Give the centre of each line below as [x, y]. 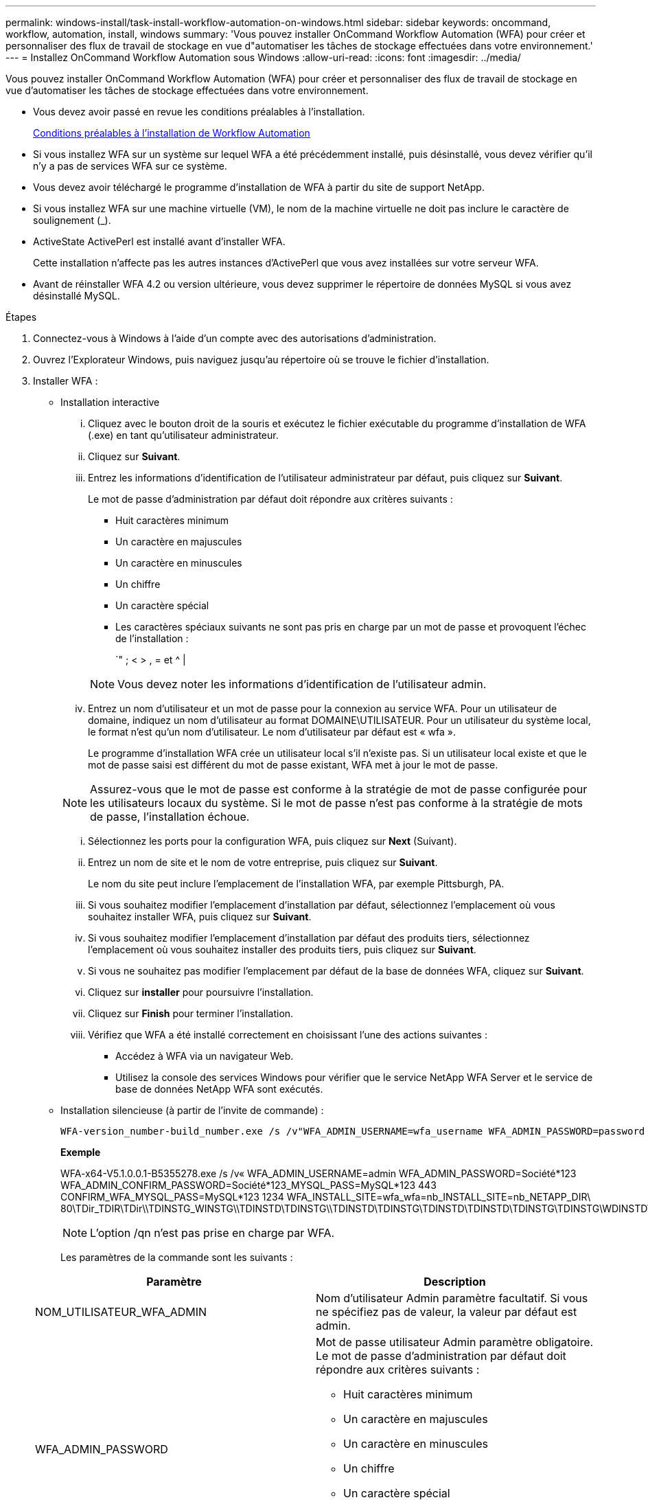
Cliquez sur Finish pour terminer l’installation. [191, 1013]
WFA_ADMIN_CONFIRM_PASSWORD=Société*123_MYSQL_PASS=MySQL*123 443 [248, 1185]
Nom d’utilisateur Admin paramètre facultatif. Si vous [452, 1298]
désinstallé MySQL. [77, 296]
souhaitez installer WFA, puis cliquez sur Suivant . [200, 917]
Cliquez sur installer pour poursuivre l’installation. [201, 992]
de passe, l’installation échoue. [170, 817]
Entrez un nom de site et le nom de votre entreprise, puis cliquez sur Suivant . [263, 862]
